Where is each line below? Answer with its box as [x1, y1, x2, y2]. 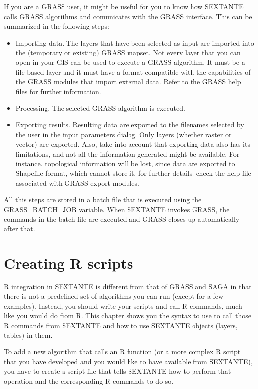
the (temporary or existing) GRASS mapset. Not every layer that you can [15, 47, 241, 57]
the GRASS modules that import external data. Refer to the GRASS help [15, 76, 241, 87]
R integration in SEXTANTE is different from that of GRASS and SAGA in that [4, 281, 252, 291]
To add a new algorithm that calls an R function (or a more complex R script [4, 346, 241, 357]
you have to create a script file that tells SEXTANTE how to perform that [4, 366, 231, 376]
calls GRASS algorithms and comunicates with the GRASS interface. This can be [4, 11, 252, 21]
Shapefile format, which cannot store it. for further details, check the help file [15, 167, 251, 178]
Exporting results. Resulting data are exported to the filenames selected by [15, 119, 244, 129]
